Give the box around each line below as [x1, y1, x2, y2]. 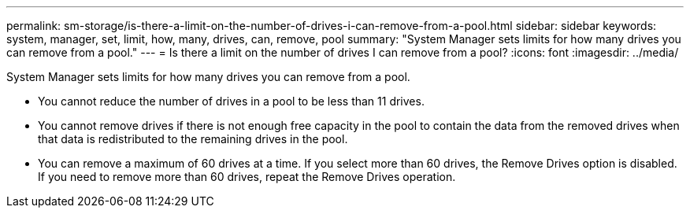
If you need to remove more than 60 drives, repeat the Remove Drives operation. [38, 170, 456, 183]
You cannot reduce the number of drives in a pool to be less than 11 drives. [38, 94, 425, 108]
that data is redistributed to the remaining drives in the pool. [38, 132, 348, 146]
